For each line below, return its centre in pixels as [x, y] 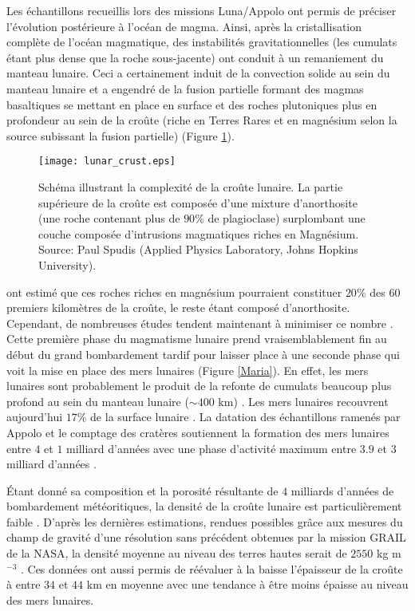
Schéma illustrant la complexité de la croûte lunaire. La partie [191, 187]
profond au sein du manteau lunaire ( [98, 401]
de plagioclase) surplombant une [287, 218]
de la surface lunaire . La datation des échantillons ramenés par [245, 417]
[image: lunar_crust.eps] [107, 162]
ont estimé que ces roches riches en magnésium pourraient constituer [174, 292]
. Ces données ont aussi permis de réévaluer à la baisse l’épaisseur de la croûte [211, 568]
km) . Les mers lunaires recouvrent [303, 401]
